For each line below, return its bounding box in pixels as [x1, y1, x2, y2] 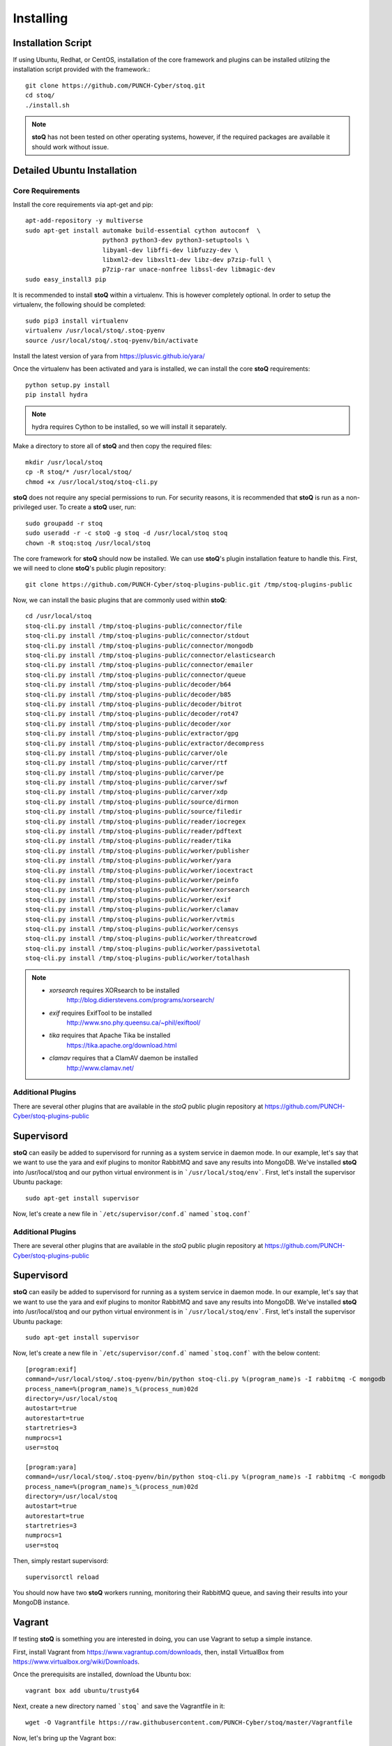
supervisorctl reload [25, 1573, 99, 1581]
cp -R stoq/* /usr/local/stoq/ [25, 468, 133, 476]
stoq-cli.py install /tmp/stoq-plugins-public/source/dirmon [25, 798, 239, 806]
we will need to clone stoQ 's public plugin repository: [13, 564, 167, 573]
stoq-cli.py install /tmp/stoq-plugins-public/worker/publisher [25, 846, 250, 855]
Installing [13, 10, 68, 26]
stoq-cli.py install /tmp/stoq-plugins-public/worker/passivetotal [25, 944, 261, 953]
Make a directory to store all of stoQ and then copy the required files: [13, 442, 212, 450]
